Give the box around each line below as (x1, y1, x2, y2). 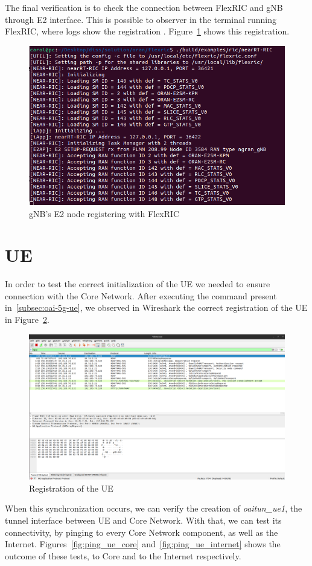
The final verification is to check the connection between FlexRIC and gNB (5, 1, 283, 13)
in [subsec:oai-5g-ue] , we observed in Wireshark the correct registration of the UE (5, 301, 308, 314)
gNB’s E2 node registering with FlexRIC (29, 207, 180, 220)
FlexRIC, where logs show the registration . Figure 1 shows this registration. (5, 25, 290, 37)
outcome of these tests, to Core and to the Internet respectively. (5, 549, 241, 562)
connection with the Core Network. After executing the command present (5, 289, 277, 302)
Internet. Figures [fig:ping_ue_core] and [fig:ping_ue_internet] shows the (5, 538, 281, 550)
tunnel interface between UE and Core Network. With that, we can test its (5, 514, 282, 527)
